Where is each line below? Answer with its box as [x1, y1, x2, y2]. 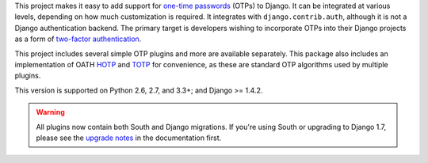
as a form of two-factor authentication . [14, 34, 142, 44]
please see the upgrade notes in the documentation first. [36, 133, 222, 142]
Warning [36, 108, 65, 117]
